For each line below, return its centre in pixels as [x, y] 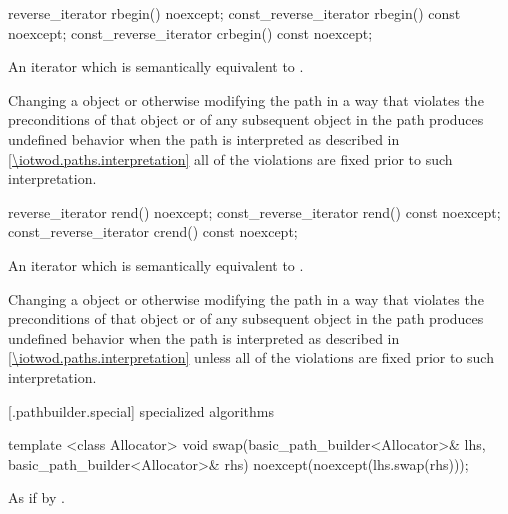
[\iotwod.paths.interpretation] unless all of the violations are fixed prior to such [251, 357]
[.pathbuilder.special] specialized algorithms [141, 410]
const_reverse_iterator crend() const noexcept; [153, 231]
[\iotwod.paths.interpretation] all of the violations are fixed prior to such [230, 158]
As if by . [36, 497]
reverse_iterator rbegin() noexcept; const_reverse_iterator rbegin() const [234, 13]
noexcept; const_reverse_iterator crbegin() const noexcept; [190, 32]
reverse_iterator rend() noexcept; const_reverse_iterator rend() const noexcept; [254, 211]
